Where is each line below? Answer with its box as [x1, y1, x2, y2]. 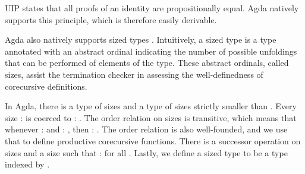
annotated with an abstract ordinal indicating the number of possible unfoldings [5, 45, 297, 57]
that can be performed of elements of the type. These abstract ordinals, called [5, 56, 289, 69]
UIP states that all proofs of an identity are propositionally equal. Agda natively [5, 2, 299, 14]
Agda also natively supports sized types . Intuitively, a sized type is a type [5, 33, 276, 46]
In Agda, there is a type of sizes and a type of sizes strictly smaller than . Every [5, 100, 297, 112]
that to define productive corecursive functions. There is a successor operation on [5, 134, 301, 147]
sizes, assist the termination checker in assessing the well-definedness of [5, 68, 263, 80]
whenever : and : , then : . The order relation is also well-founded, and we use [5, 123, 288, 135]
